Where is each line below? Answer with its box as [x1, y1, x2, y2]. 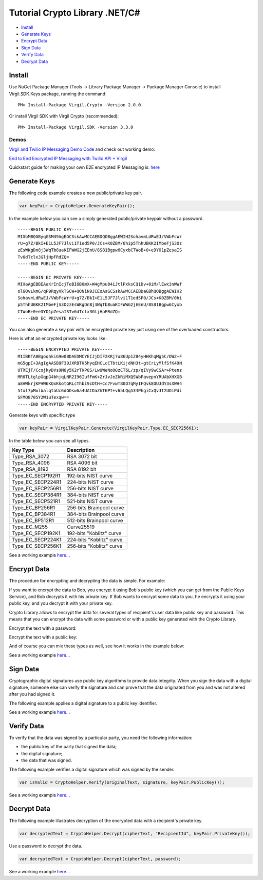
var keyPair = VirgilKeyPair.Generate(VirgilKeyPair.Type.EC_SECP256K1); [19, 425, 199, 431]
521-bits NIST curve [67, 498, 113, 505]
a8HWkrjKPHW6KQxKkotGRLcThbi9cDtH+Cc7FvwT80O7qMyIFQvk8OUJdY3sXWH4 [18, 381, 182, 386]
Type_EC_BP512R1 [12, 517, 54, 524]
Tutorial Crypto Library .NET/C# [9, 7, 141, 18]
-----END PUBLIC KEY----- [18, 261, 80, 267]
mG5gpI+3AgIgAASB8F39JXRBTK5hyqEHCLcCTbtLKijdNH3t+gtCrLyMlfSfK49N [18, 360, 182, 366]
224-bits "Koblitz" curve [67, 537, 123, 543]
